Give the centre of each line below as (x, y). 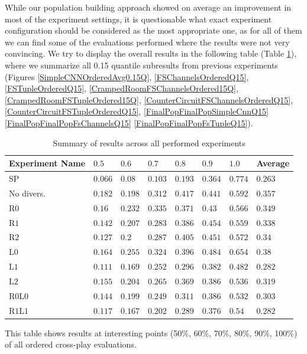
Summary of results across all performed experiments (149, 142)
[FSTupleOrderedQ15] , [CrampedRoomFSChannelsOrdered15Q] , (122, 88)
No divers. (27, 193)
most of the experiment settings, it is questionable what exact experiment (138, 19)
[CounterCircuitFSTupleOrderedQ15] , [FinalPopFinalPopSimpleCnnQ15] (137, 111)
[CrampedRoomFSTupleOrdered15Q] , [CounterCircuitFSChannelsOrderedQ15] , (149, 99)
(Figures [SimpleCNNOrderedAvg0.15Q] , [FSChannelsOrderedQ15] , (127, 76)
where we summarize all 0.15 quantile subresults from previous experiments (141, 65)
